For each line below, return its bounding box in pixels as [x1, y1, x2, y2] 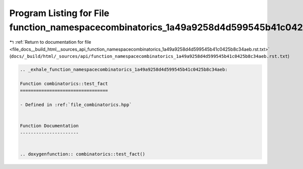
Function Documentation [20, 123, 79, 129]
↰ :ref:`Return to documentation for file [9, 39, 91, 45]
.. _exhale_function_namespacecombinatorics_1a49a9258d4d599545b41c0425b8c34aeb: [20, 67, 228, 72]
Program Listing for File [9, 8, 110, 19]
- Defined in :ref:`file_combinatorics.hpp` [20, 102, 132, 108]
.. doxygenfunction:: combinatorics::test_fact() [20, 151, 145, 157]
